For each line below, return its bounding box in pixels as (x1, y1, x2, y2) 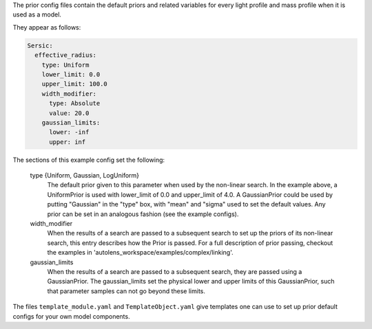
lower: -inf (49, 128, 90, 136)
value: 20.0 (49, 109, 90, 117)
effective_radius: (34, 52, 96, 59)
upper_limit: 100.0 (41, 80, 108, 88)
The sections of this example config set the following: (12, 156, 165, 164)
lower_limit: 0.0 (41, 70, 101, 78)
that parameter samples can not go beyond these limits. (47, 286, 206, 295)
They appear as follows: (12, 23, 81, 31)
